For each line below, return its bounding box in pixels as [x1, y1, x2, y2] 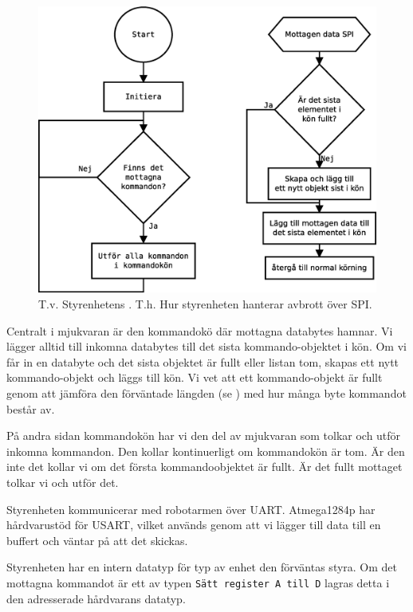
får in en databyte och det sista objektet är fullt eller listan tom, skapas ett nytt [6, 353, 399, 370]
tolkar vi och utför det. [6, 473, 119, 490]
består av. [6, 400, 55, 417]
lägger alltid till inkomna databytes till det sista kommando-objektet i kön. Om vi [6, 338, 407, 355]
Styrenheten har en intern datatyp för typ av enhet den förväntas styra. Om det [6, 559, 398, 575]
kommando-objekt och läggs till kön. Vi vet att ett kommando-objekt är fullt [6, 369, 383, 386]
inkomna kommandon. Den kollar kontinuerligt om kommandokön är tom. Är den [6, 442, 405, 459]
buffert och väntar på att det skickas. [6, 532, 188, 548]
